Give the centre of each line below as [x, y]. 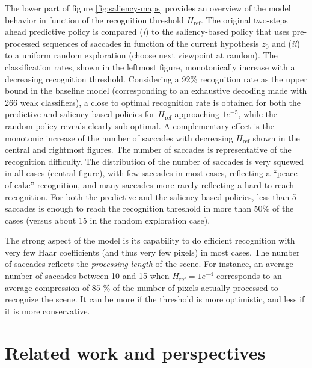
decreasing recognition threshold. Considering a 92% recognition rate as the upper [156, 78]
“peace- [287, 173]
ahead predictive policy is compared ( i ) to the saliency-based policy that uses [147, 32]
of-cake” [20, 184]
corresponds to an [249, 276]
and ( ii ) [286, 43]
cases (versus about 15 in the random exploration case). [108, 220]
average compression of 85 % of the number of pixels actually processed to [142, 287]
